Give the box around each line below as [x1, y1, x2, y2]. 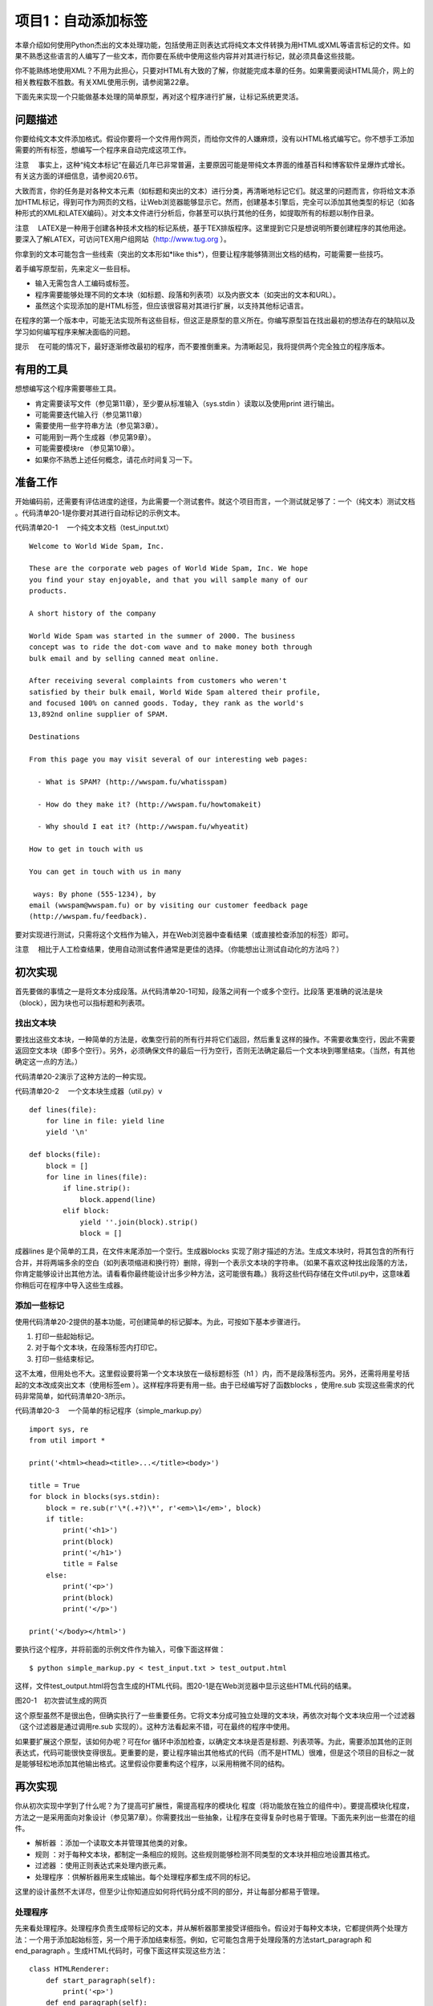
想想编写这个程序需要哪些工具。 [14, 384, 120, 393]
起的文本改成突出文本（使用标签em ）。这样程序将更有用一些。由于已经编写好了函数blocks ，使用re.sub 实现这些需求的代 [14, 1380, 415, 1390]
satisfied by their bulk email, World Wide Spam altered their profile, [29, 687, 321, 696]
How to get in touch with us [29, 845, 144, 854]
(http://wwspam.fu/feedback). [29, 912, 148, 921]
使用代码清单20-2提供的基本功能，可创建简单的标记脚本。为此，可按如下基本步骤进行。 [14, 1317, 305, 1326]
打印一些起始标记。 [34, 1332, 99, 1342]
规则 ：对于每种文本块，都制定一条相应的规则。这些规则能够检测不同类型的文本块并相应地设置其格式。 [34, 1850, 374, 1859]
